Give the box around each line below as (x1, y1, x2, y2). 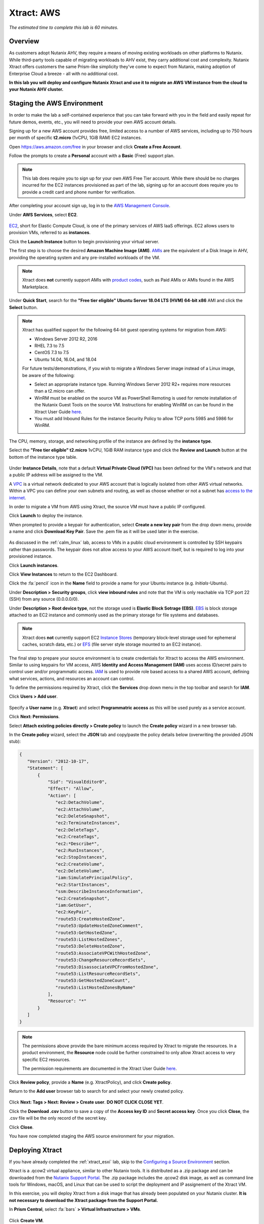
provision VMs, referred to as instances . (9, 230, 91, 235)
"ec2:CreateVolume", (55, 861, 105, 867)
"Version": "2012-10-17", (27, 758, 89, 764)
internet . (9, 494, 26, 500)
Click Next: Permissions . (9, 714, 60, 720)
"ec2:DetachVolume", (55, 800, 105, 805)
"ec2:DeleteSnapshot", (55, 813, 110, 819)
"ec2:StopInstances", (55, 854, 108, 860)
